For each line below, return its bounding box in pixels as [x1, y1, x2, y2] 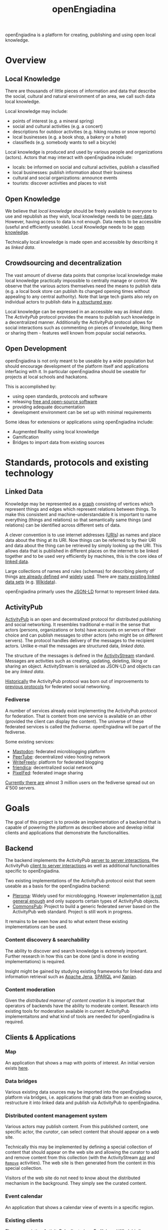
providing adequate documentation [12, 404, 85, 410]
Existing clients [5, 1216, 43, 1223]
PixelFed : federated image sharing [12, 770, 83, 776]
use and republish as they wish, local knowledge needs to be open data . [5, 213, 154, 219]
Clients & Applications [5, 1033, 76, 1042]
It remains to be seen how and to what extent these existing [5, 918, 128, 925]
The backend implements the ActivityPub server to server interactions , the [5, 857, 159, 863]
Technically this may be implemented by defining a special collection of [5, 1144, 152, 1150]
